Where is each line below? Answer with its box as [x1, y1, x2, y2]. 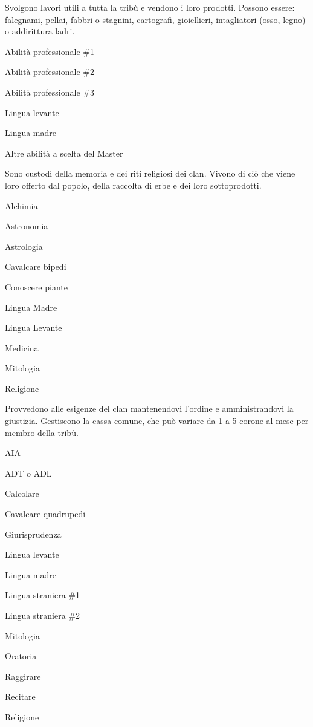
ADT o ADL [5, 466, 52, 479]
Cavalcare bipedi [5, 260, 66, 273]
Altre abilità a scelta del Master [5, 146, 123, 159]
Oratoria [5, 650, 37, 662]
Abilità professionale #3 [5, 85, 94, 98]
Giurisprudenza [5, 527, 62, 540]
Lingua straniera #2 [5, 609, 80, 621]
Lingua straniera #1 [5, 588, 80, 601]
